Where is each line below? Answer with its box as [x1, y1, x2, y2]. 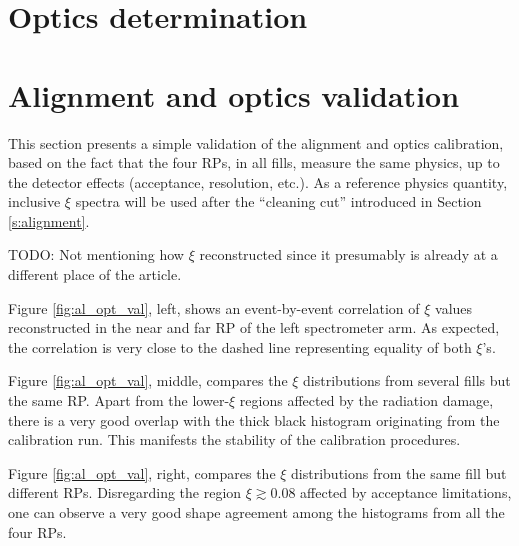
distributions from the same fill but [291, 462, 507, 483]
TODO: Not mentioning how [8, 244, 184, 265]
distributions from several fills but [303, 370, 511, 391]
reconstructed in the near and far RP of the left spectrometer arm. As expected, [8, 317, 500, 338]
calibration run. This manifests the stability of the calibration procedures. [8, 429, 461, 450]
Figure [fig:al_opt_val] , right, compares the [8, 462, 276, 483]
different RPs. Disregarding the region [8, 482, 242, 503]
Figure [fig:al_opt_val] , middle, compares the [8, 370, 288, 391]
